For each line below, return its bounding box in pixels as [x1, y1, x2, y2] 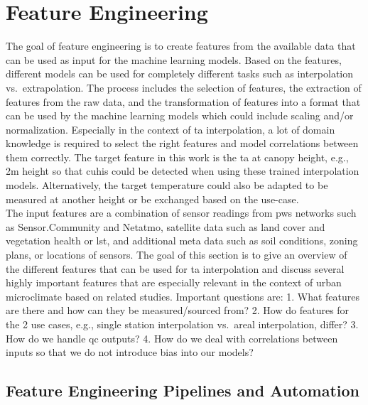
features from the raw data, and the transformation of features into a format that [6, 94, 361, 109]
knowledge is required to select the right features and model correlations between [6, 136, 359, 151]
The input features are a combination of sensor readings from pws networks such [6, 205, 357, 220]
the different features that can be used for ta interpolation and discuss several [6, 261, 345, 276]
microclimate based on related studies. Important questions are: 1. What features [6, 288, 360, 303]
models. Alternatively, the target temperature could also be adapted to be [6, 178, 328, 193]
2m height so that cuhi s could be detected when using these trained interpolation [6, 163, 359, 178]
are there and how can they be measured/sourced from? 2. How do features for [6, 303, 350, 318]
